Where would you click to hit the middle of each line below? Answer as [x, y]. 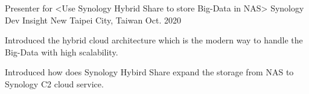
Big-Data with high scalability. [62, 52]
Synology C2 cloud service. [54, 83]
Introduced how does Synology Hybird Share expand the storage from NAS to [149, 72]
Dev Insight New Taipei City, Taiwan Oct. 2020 [93, 20]
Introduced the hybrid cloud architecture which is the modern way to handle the [154, 40]
